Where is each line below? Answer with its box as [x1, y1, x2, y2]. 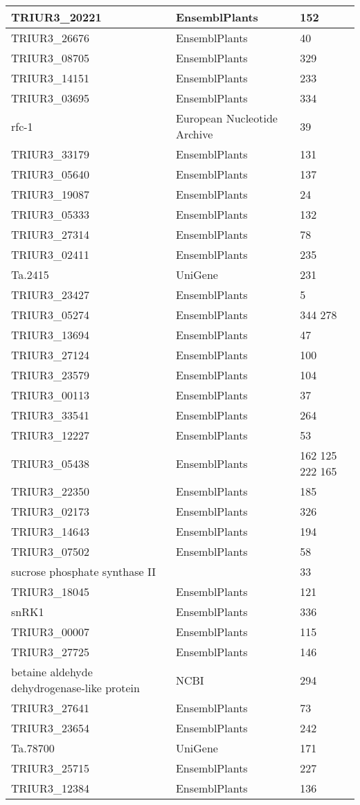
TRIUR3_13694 [11, 327, 89, 343]
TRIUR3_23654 [11, 720, 89, 736]
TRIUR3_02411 [11, 246, 89, 262]
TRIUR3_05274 [11, 307, 89, 323]
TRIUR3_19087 [11, 186, 89, 202]
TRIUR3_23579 [11, 367, 89, 383]
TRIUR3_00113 [11, 387, 89, 403]
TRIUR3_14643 [11, 523, 89, 539]
